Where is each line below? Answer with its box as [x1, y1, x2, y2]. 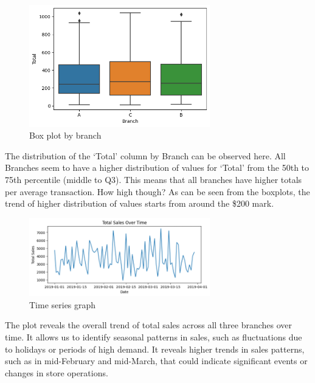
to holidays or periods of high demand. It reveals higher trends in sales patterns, [5, 342, 305, 355]
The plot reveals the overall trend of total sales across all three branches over [5, 319, 292, 331]
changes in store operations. [5, 366, 108, 379]
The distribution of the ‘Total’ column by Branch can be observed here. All [5, 149, 286, 162]
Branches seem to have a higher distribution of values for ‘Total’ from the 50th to [5, 161, 310, 174]
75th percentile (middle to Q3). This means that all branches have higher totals [5, 173, 302, 185]
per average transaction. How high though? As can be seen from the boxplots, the [5, 185, 310, 198]
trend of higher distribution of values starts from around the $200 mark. [5, 197, 274, 210]
